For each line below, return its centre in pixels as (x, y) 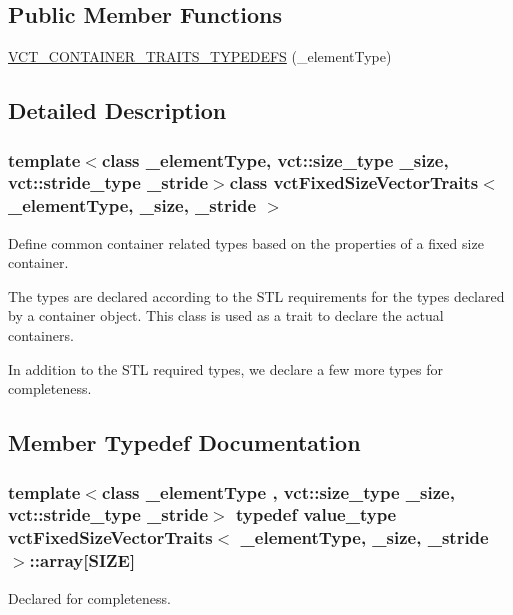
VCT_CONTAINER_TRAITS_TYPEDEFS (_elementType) (200, 56)
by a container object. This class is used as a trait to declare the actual (226, 315)
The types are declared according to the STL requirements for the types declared (256, 295)
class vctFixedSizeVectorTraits (354, 182)
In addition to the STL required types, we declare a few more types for (225, 368)
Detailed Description (117, 110)
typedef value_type (316, 514)
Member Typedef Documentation (184, 442)
